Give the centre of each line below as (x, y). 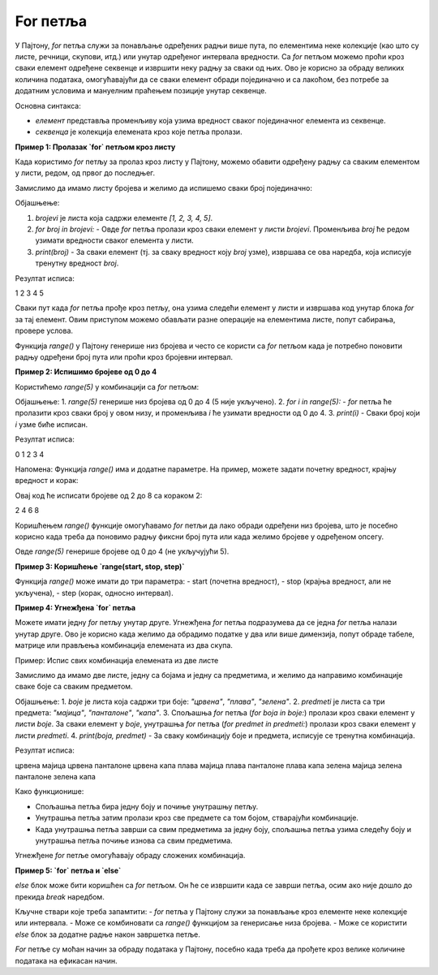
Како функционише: (49, 792)
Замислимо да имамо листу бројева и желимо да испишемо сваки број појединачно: (163, 188)
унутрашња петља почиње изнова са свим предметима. (134, 840)
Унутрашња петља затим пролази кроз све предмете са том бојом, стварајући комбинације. (197, 818)
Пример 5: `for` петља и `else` (68, 870)
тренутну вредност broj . (77, 263)
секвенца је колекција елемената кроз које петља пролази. (139, 132)
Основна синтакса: (48, 106)
